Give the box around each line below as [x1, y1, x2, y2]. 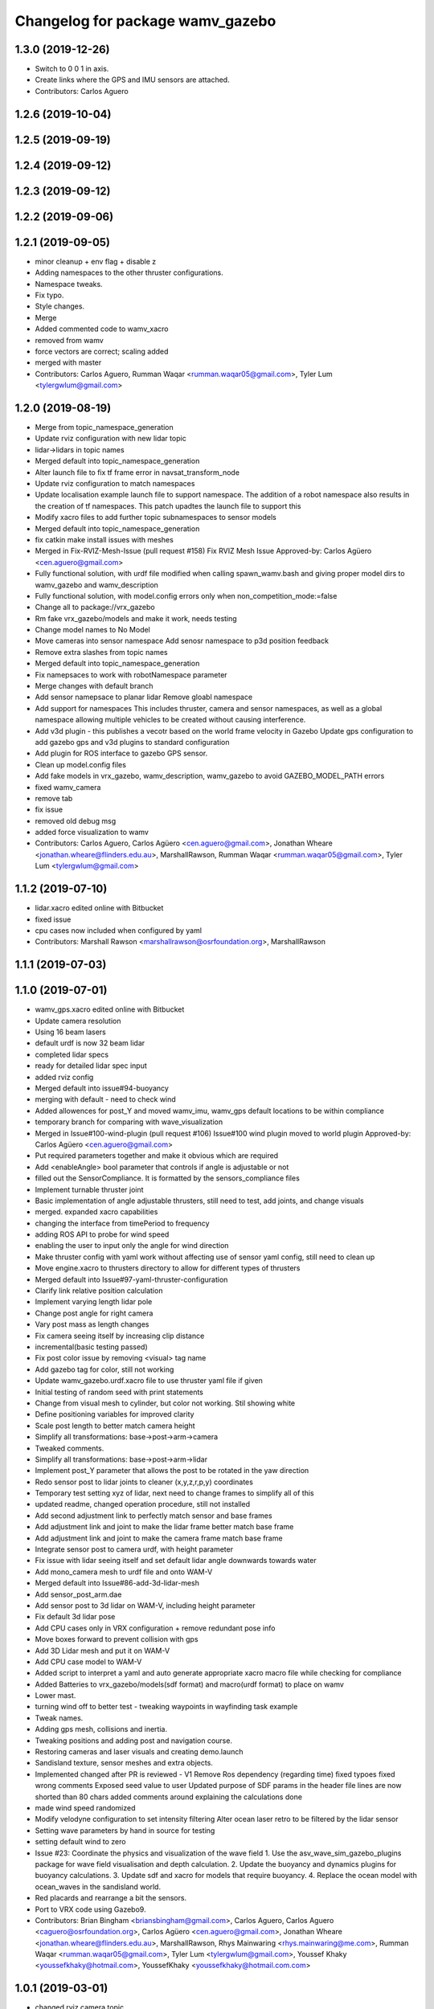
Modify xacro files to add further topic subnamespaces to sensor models [35, 513, 276, 522]
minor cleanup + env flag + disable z [35, 256, 157, 266]
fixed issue [35, 914, 72, 924]
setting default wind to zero [35, 1837, 126, 1847]
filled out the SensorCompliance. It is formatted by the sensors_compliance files [35, 1173, 301, 1183]
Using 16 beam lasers [35, 1027, 106, 1037]
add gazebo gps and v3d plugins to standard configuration [35, 737, 230, 747]
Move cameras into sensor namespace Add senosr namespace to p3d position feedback [35, 636, 330, 646]
